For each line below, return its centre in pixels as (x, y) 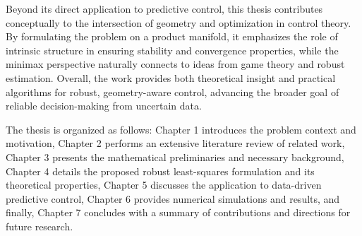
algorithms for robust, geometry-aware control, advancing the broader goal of (173, 92)
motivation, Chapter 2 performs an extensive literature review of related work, (175, 143)
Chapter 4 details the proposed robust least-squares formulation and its (160, 171)
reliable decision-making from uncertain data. (104, 106)
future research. (40, 226)
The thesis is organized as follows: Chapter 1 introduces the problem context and (181, 129)
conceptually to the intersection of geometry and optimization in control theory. (179, 22)
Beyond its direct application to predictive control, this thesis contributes (164, 8)
